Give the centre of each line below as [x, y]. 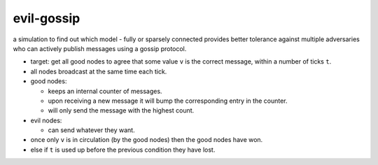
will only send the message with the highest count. [121, 110]
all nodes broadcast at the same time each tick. [99, 71]
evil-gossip [47, 18]
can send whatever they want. [92, 130]
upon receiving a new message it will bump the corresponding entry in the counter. [168, 101]
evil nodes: [46, 120]
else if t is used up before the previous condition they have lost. [123, 150]
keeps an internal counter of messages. [105, 91]
